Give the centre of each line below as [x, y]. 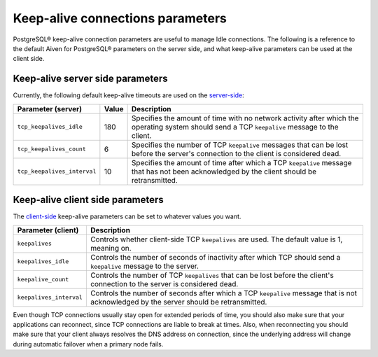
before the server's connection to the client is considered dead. [236, 153]
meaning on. [111, 248]
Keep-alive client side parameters [88, 200]
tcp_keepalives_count [52, 149]
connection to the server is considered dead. [164, 283]
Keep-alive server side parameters [90, 79]
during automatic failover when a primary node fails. [88, 344]
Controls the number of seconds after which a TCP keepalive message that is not [223, 293]
